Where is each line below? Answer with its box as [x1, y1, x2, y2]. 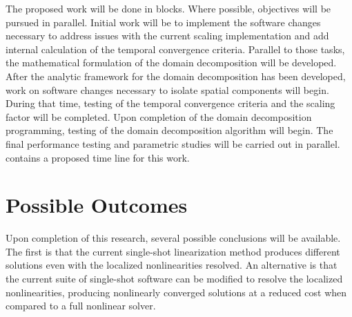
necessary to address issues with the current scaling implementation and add [6, 28, 329, 43]
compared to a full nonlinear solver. [6, 298, 156, 313]
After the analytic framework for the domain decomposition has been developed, [6, 68, 346, 83]
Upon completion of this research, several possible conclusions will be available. [6, 231, 341, 245]
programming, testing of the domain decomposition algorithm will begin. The [6, 123, 333, 137]
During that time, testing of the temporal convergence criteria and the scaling [6, 96, 335, 111]
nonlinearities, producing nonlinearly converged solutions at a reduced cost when [6, 285, 347, 299]
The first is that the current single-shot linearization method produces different [6, 244, 340, 258]
